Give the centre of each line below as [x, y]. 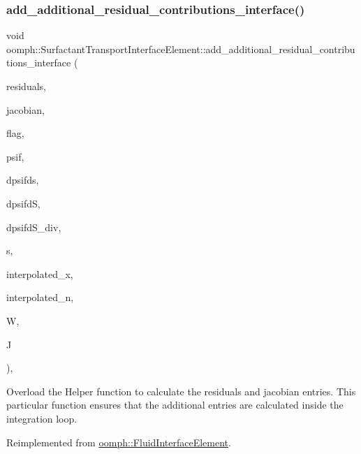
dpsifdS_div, [34, 227]
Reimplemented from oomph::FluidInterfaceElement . [119, 442]
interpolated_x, [40, 273]
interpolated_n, [40, 297]
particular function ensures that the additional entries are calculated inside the [175, 405]
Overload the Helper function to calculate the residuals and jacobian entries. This [181, 391]
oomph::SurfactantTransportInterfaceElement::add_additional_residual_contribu [181, 49]
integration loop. [42, 418]
